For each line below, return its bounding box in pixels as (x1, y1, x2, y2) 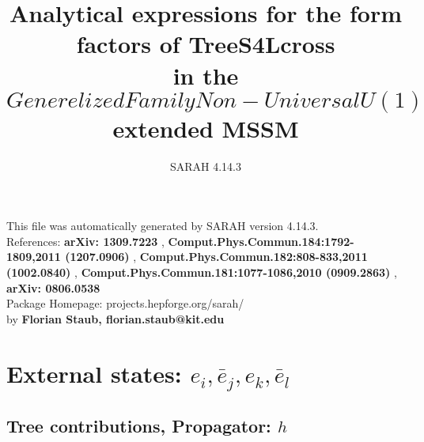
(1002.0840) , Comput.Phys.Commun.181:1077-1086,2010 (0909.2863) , (6, 264, 397, 281)
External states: (6, 357, 182, 389)
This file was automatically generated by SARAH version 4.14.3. (6, 217, 319, 234)
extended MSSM (112, 111, 299, 144)
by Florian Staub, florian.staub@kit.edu (6, 310, 225, 327)
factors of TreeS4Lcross (76, 28, 335, 60)
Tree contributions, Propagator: (6, 413, 271, 437)
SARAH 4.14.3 (169, 157, 242, 174)
